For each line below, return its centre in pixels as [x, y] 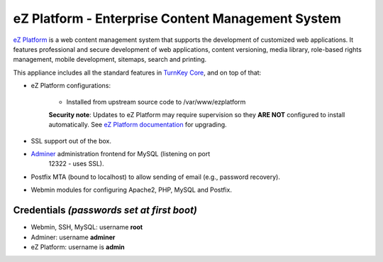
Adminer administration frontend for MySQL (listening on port [121, 154]
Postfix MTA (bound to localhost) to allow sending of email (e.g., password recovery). [155, 177]
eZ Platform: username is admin [78, 247]
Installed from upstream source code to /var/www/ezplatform [156, 102]
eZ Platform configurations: [71, 86]
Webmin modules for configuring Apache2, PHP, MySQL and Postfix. [131, 190]
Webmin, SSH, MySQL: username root [87, 227]
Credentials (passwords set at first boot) [105, 211]
